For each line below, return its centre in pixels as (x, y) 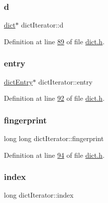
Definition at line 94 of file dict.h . (54, 155)
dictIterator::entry (66, 81)
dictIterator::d (42, 25)
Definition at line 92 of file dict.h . (54, 98)
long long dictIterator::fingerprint (54, 138)
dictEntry (18, 81)
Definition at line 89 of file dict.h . (54, 41)
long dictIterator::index (39, 195)
